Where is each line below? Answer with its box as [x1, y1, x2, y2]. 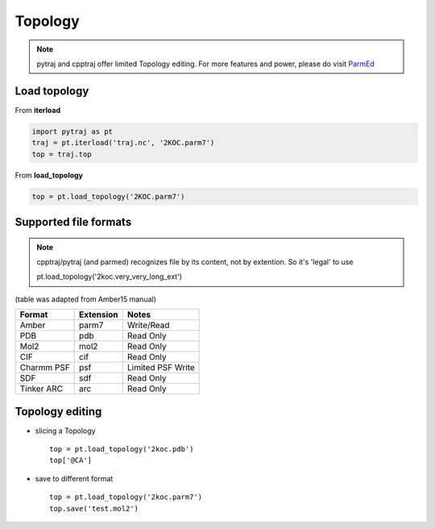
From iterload [14, 105, 61, 115]
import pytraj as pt [31, 127, 113, 136]
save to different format [35, 473, 114, 483]
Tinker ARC [19, 383, 64, 394]
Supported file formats [14, 215, 132, 229]
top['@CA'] [49, 456, 93, 465]
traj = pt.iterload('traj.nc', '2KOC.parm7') [31, 138, 215, 148]
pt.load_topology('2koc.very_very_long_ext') [36, 272, 183, 281]
